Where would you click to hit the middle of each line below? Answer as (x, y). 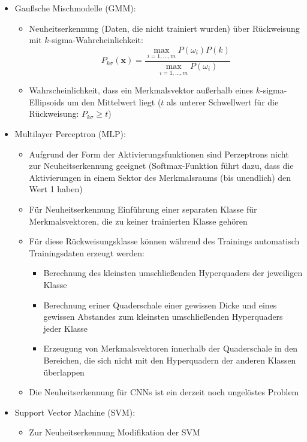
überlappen (64, 372)
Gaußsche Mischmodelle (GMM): (75, 8)
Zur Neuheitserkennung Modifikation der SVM (115, 432)
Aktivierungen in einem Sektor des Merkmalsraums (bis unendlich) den (160, 177)
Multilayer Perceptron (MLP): (70, 134)
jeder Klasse (66, 328)
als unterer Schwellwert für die (223, 102)
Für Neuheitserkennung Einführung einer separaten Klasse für (143, 209)
